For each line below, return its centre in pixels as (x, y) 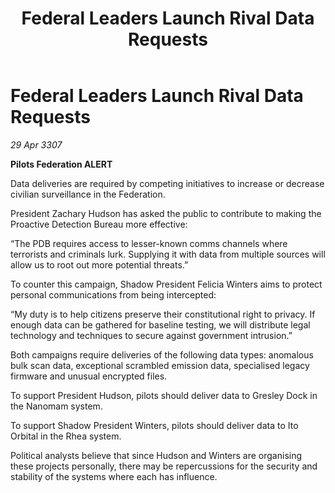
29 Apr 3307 (36, 144)
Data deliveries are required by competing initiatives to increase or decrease (167, 183)
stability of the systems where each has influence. (114, 476)
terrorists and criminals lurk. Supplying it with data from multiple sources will (168, 254)
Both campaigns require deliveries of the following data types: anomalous (162, 354)
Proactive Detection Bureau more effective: (99, 224)
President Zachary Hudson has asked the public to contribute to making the (166, 213)
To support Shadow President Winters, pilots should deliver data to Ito (154, 425)
